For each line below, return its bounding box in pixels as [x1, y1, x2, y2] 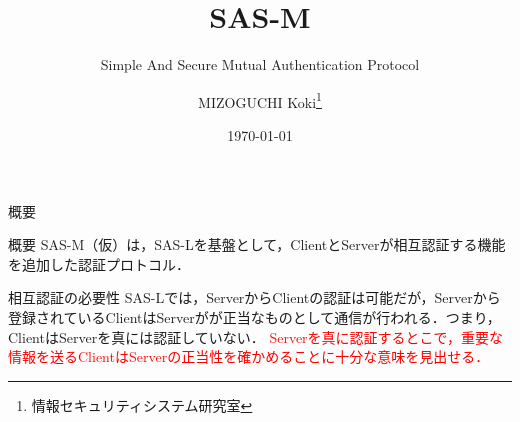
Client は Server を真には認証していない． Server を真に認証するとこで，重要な [8, 326, 504, 347]
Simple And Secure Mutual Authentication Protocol [100, 54, 420, 75]
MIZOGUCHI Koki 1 [198, 88, 322, 112]
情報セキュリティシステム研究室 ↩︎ [31, 394, 253, 415]
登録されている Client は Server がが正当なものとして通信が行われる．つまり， [8, 306, 501, 327]
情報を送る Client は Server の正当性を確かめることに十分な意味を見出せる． [8, 346, 490, 367]
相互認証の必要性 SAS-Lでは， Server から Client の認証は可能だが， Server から [8, 287, 501, 308]
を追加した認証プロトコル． [8, 253, 190, 274]
